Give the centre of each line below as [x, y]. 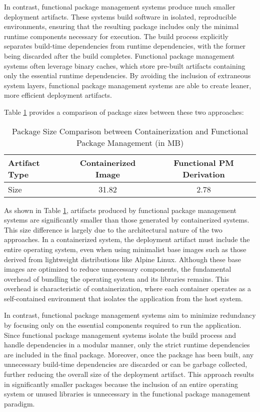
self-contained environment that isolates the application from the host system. [123, 298]
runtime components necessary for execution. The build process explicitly [116, 36]
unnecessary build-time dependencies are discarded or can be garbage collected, [126, 364]
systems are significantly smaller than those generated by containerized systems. [127, 220]
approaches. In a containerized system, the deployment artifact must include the [127, 239]
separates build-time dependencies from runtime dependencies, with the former [125, 46]
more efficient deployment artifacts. [58, 95]
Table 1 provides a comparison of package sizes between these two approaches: [124, 112]
